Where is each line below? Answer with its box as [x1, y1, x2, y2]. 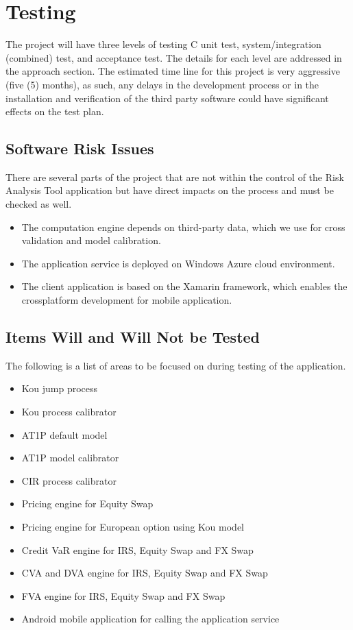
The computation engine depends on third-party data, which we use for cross [21, 219, 345, 234]
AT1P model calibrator [21, 450, 119, 465]
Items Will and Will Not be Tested [5, 326, 260, 348]
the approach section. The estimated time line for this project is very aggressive [5, 64, 340, 78]
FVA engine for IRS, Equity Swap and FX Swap [21, 588, 226, 603]
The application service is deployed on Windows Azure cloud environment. [21, 256, 335, 270]
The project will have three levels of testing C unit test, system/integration [5, 37, 321, 51]
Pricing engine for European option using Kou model [21, 520, 244, 533]
